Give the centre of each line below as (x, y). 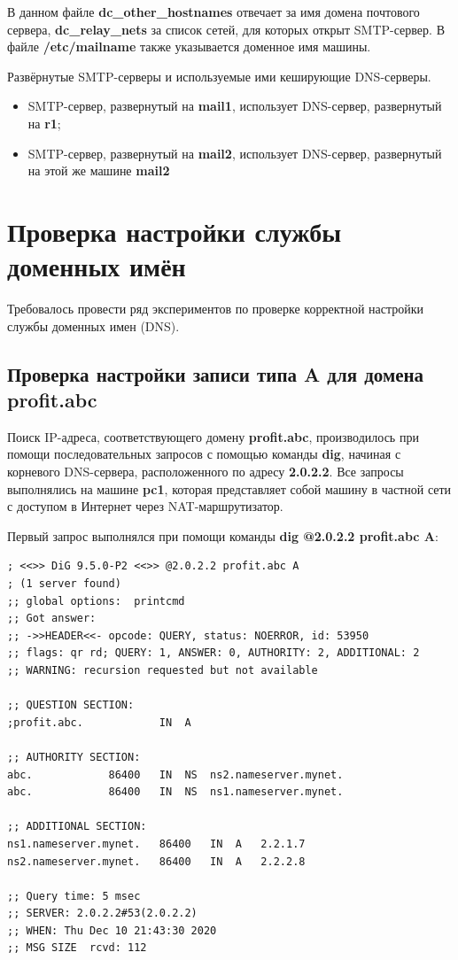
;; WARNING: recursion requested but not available (163, 670)
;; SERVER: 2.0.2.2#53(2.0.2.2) (102, 914)
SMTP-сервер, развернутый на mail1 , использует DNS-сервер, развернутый (235, 106)
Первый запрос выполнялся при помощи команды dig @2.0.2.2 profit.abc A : (223, 535)
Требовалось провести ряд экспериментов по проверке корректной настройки (216, 309)
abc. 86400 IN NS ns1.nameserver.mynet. (175, 792)
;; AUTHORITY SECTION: (74, 757)
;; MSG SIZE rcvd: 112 (77, 948)
